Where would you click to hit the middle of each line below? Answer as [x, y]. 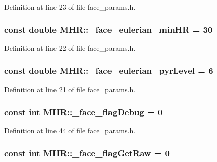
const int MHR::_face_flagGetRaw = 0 [87, 153]
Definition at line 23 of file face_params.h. [70, 7]
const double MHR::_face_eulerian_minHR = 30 [108, 29]
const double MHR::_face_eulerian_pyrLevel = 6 [109, 70]
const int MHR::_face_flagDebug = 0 [84, 112]
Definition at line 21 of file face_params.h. [70, 89]
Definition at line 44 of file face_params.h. [70, 130]
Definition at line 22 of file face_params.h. [70, 48]
